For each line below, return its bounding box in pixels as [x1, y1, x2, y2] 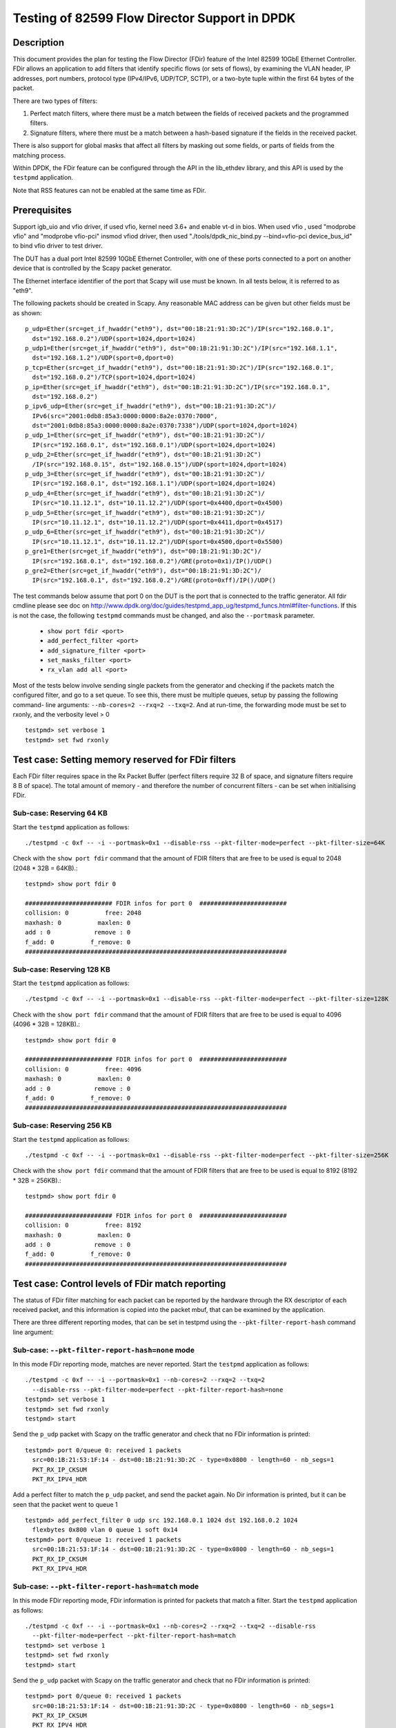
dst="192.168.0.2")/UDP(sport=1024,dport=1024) [32, 335, 197, 342]
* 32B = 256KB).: [12, 1176, 61, 1185]
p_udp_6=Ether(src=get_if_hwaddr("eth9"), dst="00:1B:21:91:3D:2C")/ [25, 528, 266, 536]
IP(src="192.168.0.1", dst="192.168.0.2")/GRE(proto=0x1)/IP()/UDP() [32, 557, 273, 565]
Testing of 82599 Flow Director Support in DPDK [12, 10, 296, 26]
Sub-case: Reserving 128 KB [12, 964, 110, 974]
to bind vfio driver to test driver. [12, 242, 103, 250]
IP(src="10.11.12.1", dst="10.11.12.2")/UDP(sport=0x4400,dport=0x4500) [32, 499, 284, 507]
